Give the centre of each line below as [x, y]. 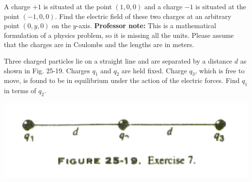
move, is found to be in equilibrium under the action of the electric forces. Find [122, 80]
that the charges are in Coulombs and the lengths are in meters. [99, 44]
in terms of [20, 91]
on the [61, 25]
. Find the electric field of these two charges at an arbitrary [143, 16]
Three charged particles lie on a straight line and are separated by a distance [118, 60]
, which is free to [220, 70]
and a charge [163, 6]
